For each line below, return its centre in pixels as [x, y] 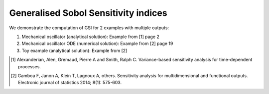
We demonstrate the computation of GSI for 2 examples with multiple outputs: [89, 28]
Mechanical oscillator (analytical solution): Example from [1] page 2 [90, 37]
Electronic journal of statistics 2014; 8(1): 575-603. [70, 83]
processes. [29, 66]
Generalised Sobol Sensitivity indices [88, 13]
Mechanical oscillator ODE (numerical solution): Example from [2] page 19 [97, 44]
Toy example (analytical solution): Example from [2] [74, 50]
